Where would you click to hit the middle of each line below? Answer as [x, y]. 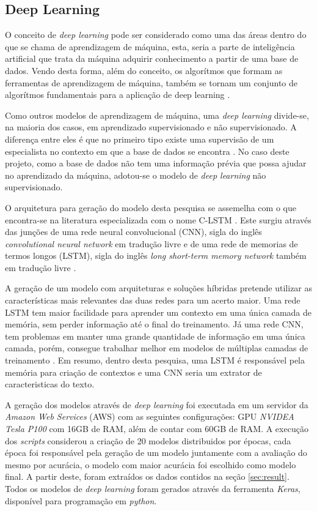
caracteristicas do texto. [50, 384]
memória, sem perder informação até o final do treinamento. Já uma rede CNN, [154, 324]
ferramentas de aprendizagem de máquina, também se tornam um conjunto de [151, 82]
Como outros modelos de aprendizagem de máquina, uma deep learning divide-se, [157, 115]
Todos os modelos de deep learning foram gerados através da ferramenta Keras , [153, 488]
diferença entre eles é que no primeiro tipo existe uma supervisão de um [140, 139]
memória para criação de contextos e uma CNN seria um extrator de [133, 372]
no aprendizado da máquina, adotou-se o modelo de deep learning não [136, 175]
